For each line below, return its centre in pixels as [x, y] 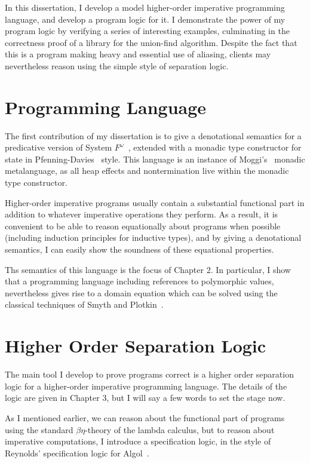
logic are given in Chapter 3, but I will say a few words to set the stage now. [145, 398]
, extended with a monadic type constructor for [215, 147]
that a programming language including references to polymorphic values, [139, 281]
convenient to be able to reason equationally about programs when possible [143, 226]
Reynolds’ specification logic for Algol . [77, 453]
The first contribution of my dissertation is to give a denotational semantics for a [153, 135]
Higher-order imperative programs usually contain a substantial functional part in [155, 202]
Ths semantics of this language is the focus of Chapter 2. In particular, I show [148, 269]
